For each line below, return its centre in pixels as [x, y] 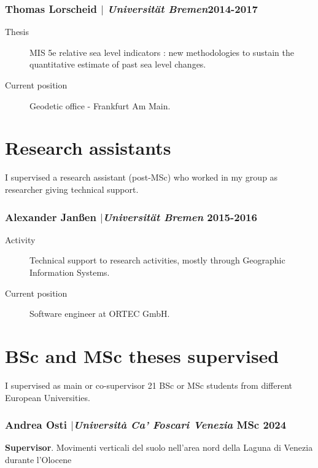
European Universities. [48, 397]
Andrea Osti [36, 425]
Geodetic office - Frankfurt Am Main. [100, 105]
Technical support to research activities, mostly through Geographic [157, 260]
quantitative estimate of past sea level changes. [118, 64]
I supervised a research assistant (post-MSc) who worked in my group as [142, 177]
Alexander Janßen [51, 216]
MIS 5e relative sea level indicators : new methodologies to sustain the [162, 52]
